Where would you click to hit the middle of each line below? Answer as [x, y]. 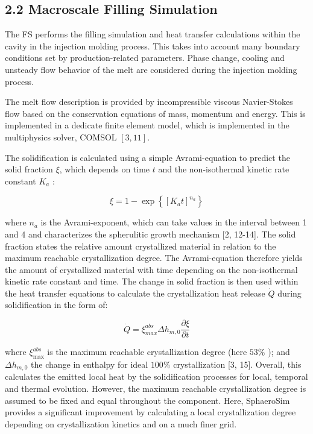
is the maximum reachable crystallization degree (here [147, 352]
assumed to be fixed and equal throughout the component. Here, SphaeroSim [147, 400]
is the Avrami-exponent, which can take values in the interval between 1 [174, 222]
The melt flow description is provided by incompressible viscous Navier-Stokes [149, 102]
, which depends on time [105, 169]
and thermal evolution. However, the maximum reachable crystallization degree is [156, 388]
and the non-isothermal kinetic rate [224, 169]
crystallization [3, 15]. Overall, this [237, 364]
